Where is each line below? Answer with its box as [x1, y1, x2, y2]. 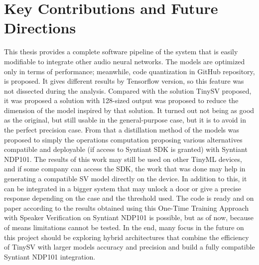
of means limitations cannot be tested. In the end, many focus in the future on [4, 222, 244, 232]
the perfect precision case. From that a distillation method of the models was [4, 125, 240, 135]
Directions [4, 17, 76, 38]
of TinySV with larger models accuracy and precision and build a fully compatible [4, 242, 255, 252]
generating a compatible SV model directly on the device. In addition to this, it [4, 173, 247, 184]
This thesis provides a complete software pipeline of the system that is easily [4, 46, 238, 57]
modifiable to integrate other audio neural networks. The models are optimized [4, 56, 245, 66]
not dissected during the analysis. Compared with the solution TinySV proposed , [4, 85, 252, 96]
